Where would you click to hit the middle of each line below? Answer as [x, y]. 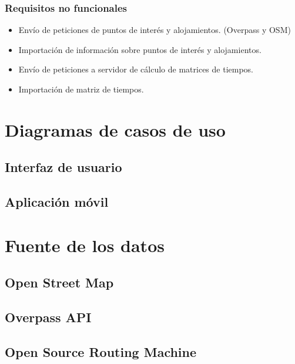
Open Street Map [59, 282]
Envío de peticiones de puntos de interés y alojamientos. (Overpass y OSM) [155, 30]
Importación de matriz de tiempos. [81, 89]
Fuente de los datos [85, 245]
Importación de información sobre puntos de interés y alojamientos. [140, 49]
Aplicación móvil [57, 202]
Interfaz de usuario [63, 167]
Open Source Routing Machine [101, 351]
